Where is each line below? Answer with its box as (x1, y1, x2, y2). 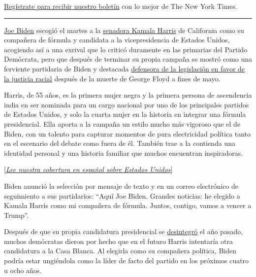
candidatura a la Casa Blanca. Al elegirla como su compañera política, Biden (4, 245, 236, 256)
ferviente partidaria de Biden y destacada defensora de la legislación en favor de (4, 63, 245, 73)
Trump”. (4, 209, 29, 220)
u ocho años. (4, 265, 42, 275)
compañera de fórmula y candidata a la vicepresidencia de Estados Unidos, (4, 35, 230, 45)
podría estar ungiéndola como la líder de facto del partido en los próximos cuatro (4, 255, 249, 266)
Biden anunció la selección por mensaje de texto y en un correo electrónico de (4, 180, 239, 191)
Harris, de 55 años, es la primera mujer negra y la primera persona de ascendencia (4, 90, 252, 100)
